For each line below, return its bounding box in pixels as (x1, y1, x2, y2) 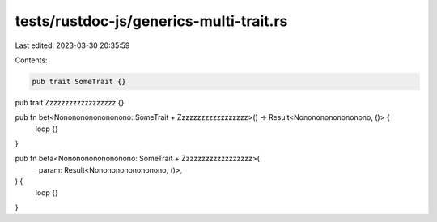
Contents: (15, 55, 48, 65)
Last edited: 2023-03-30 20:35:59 (15, 41, 130, 50)
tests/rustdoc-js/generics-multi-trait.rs (15, 12, 288, 30)
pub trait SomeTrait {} (32, 77, 127, 86)
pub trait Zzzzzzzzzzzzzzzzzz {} (15, 97, 125, 107)
